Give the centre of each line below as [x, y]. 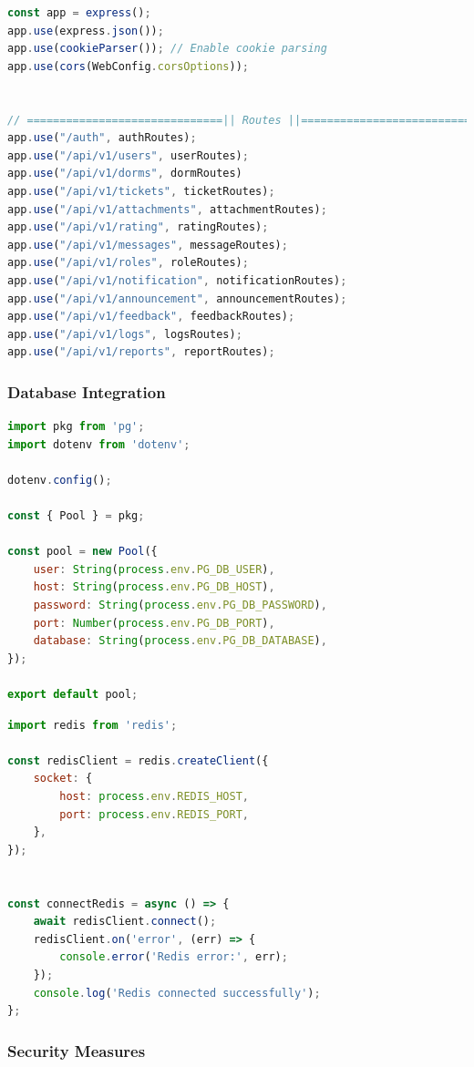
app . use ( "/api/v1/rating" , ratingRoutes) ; [138, 227]
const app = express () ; [79, 13]
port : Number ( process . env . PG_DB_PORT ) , [154, 623]
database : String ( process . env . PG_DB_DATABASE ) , [180, 641]
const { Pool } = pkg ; [76, 516]
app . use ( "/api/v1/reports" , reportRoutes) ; [141, 352]
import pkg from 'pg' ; [76, 427]
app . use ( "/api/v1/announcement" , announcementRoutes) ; [177, 298]
